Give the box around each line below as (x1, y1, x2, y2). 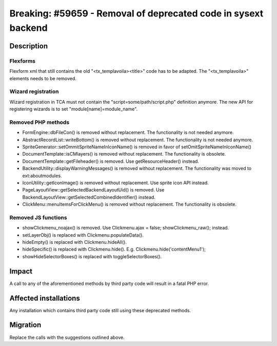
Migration (9, 321, 42, 330)
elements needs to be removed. (9, 75, 77, 82)
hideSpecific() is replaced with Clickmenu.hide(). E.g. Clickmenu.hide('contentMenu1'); (22, 246, 206, 253)
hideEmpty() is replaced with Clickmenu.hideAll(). (22, 239, 127, 245)
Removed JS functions (9, 214, 67, 221)
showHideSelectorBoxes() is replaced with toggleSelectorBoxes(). (22, 253, 162, 259)
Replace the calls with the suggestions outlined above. (9, 334, 125, 340)
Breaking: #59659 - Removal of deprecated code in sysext (9, 8, 264, 19)
